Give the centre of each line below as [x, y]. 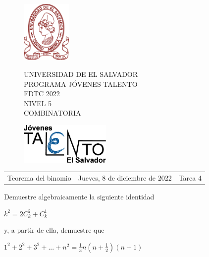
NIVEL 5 [38, 103]
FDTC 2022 [42, 94]
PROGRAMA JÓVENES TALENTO [81, 84]
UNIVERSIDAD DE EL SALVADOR [81, 74]
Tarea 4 [190, 177]
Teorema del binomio [39, 177]
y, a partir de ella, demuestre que [54, 230]
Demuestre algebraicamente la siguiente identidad [79, 196]
